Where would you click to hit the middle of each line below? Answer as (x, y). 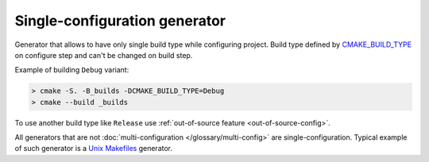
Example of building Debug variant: (72, 70)
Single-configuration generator (120, 21)
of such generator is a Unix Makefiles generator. (94, 148)
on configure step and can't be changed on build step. (104, 55)
